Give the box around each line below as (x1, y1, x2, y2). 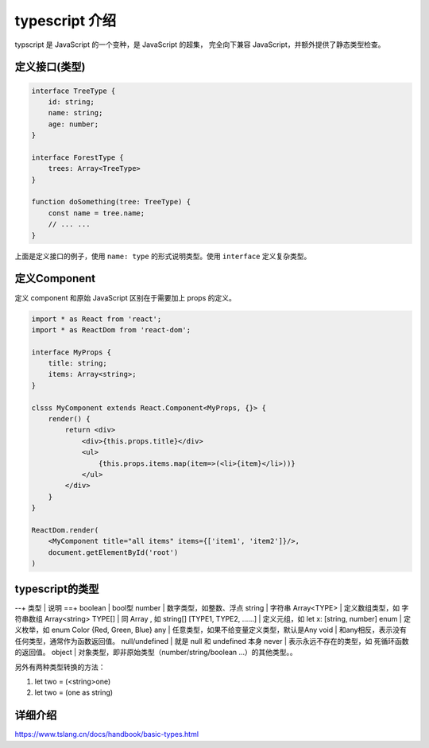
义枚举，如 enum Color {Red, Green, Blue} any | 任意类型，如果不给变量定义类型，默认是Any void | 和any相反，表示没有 (14, 625, 407, 635)
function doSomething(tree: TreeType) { (31, 197, 191, 207)
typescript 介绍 (14, 12, 117, 29)
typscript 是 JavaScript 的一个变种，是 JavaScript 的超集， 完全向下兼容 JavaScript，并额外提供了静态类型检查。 (14, 40, 385, 49)
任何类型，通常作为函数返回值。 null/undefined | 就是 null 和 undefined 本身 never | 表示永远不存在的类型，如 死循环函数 (14, 636, 409, 645)
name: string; (48, 108, 103, 118)
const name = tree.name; (48, 208, 145, 218)
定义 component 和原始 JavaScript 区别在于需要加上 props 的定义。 (14, 293, 236, 302)
